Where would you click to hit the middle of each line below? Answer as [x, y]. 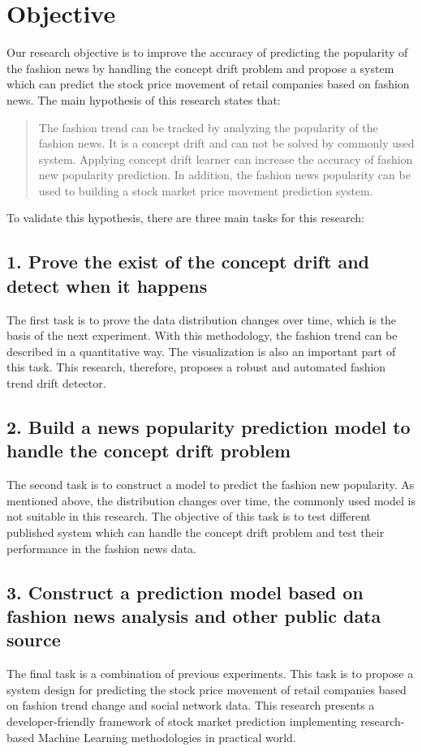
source [34, 639]
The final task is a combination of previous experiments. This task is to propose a [210, 674]
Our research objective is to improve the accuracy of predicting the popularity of [207, 52]
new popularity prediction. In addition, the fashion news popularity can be [224, 175]
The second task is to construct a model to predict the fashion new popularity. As [211, 485]
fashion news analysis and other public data [194, 615]
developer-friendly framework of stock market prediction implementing [182, 721]
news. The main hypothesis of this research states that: [144, 99]
